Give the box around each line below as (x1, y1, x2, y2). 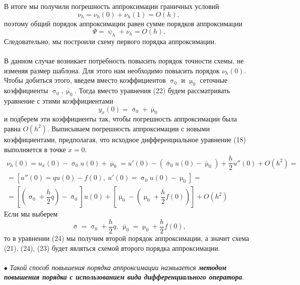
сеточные (200, 75, 228, 85)
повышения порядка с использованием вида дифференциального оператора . (4, 272, 244, 282)
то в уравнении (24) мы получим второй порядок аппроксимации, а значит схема (4, 232, 249, 243)
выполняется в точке (4, 144, 66, 154)
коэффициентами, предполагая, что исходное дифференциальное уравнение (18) (4, 134, 246, 144)
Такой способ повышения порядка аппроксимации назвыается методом (9, 262, 227, 272)
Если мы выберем (4, 209, 58, 219)
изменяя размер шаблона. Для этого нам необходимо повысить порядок (4, 65, 220, 75)
